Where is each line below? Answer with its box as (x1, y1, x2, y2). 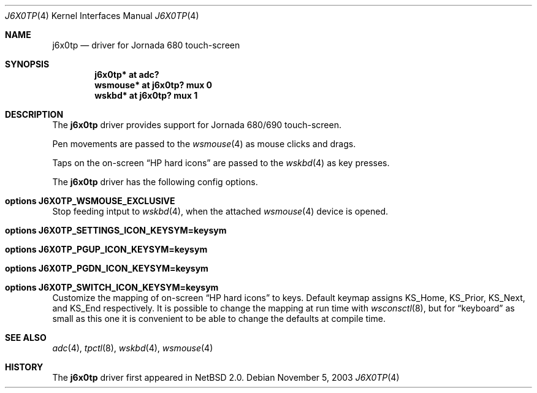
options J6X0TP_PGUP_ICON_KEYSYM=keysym (5, 244, 208, 254)
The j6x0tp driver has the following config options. (52, 177, 258, 187)
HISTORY (5, 362, 44, 372)
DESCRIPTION (5, 109, 64, 120)
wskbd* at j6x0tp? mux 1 (94, 90, 198, 101)
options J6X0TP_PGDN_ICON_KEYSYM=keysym (5, 263, 208, 273)
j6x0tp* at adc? (94, 69, 159, 80)
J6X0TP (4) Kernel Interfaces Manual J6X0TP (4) (5, 10, 199, 21)
